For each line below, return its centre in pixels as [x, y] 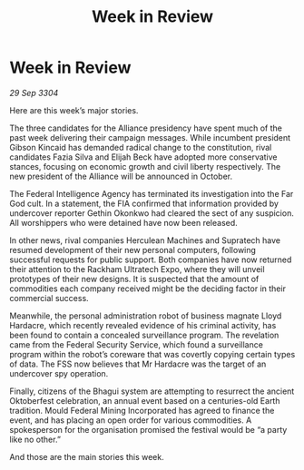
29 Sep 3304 [34, 93]
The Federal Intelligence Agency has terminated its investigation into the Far [152, 193]
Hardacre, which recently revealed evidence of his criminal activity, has [143, 325]
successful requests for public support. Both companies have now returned [151, 259]
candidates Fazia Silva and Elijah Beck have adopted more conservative [144, 157]
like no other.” [35, 439]
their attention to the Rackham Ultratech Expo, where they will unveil [137, 269]
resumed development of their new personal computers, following [133, 250]
